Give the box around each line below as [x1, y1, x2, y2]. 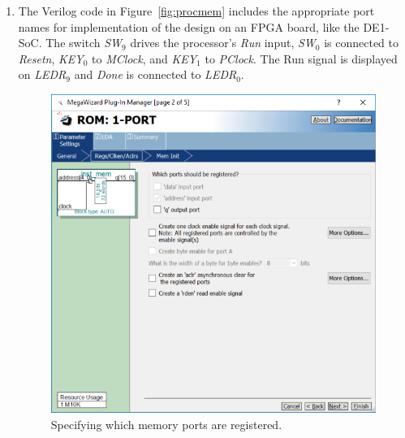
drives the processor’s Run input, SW [130, 34, 316, 51]
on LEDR [18, 66, 67, 83]
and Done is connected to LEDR [74, 66, 237, 83]
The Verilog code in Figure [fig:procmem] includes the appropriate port [18, 2, 375, 19]
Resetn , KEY [18, 50, 84, 67]
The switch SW [45, 34, 123, 51]
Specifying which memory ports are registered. [50, 415, 282, 432]
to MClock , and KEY [92, 50, 197, 67]
